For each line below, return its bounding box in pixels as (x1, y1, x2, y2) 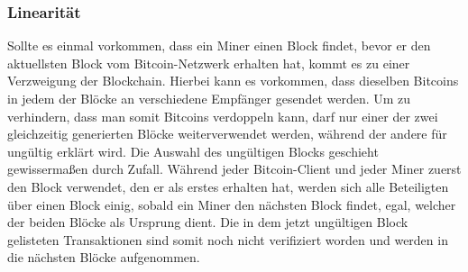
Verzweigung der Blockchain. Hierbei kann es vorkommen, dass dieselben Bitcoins (7, 71, 459, 90)
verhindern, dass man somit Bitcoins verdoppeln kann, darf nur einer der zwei (7, 106, 438, 125)
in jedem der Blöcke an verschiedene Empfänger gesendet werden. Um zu (7, 89, 411, 107)
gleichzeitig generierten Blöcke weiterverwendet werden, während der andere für (7, 124, 447, 143)
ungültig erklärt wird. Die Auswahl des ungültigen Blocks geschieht (7, 141, 379, 160)
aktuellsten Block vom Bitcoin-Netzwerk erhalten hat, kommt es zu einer (7, 53, 410, 72)
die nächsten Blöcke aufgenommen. (7, 248, 200, 267)
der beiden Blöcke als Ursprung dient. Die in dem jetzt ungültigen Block (7, 213, 408, 231)
